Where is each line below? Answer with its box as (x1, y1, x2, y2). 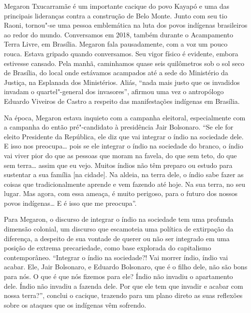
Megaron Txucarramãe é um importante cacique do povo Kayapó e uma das (4, 1, 230, 11)
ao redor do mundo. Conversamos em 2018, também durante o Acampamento (4, 29, 233, 39)
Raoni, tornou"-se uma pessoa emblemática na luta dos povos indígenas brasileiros (4, 20, 248, 30)
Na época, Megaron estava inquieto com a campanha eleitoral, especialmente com (4, 112, 246, 122)
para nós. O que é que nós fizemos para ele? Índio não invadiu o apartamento (4, 271, 233, 281)
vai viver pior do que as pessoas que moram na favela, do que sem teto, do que (4, 150, 237, 160)
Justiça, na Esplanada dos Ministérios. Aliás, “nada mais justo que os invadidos (4, 77, 240, 87)
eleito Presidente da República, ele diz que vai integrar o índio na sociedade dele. (4, 131, 244, 141)
